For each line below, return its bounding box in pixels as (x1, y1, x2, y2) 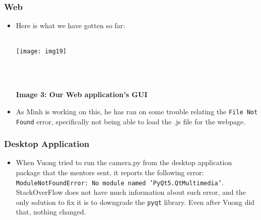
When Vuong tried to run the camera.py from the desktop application (16, 157, 232, 168)
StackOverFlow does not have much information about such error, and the (16, 187, 246, 197)
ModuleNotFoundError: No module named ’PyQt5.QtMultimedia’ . (16, 177, 224, 187)
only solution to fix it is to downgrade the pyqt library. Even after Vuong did (16, 196, 255, 207)
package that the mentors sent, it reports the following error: (16, 167, 204, 177)
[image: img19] (16, 48, 67, 55)
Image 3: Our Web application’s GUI (16, 89, 148, 100)
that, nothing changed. (16, 206, 86, 217)
